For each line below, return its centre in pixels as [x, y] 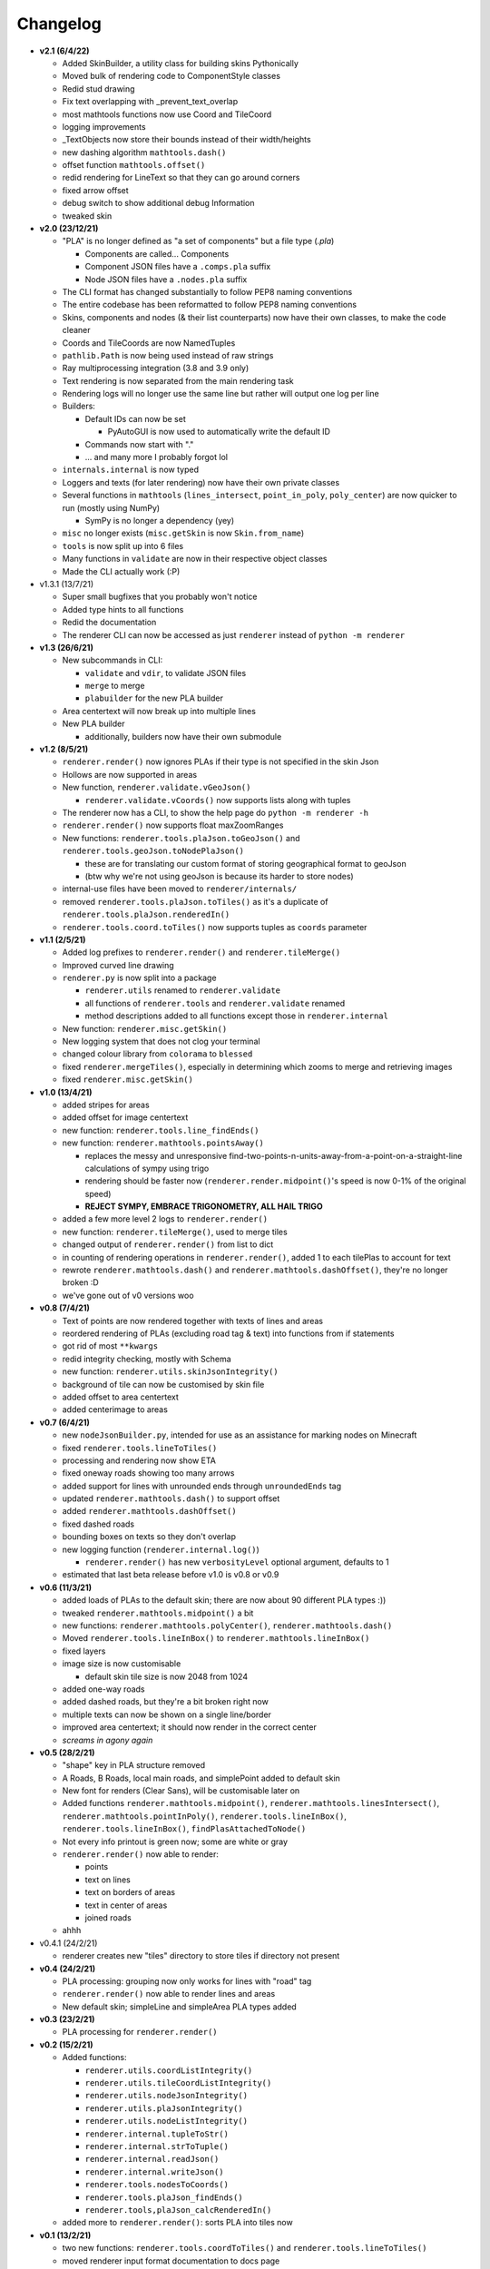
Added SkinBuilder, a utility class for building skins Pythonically [181, 63]
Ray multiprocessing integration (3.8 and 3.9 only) [156, 368]
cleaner [76, 330]
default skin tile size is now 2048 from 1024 [167, 1676]
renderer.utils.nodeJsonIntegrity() [167, 2096]
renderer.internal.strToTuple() [157, 2146]
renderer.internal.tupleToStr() [157, 2134]
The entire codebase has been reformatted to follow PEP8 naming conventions [210, 305]
